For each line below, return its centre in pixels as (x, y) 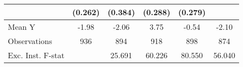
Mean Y (22, 27)
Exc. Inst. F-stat (36, 55)
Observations (30, 41)
